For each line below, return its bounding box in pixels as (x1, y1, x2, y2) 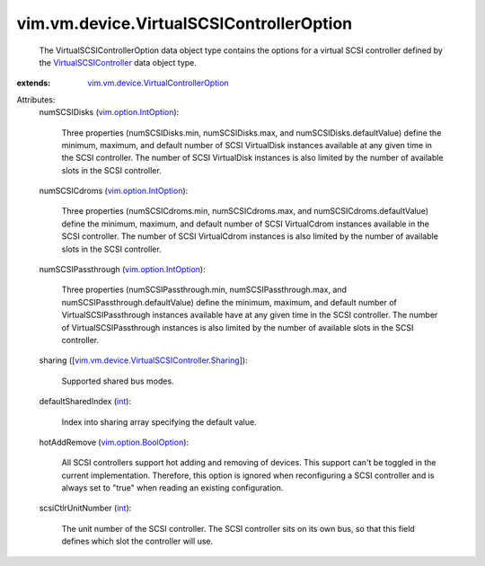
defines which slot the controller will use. (61, 535, 214, 547)
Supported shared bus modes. (61, 376, 174, 386)
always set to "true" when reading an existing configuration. (61, 482, 284, 493)
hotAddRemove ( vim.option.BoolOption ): (39, 437, 189, 447)
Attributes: (16, 94, 56, 105)
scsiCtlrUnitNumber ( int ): (39, 503, 132, 514)
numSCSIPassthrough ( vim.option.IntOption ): (39, 264, 206, 275)
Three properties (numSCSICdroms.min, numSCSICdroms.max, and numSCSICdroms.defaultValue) (61, 206, 429, 217)
